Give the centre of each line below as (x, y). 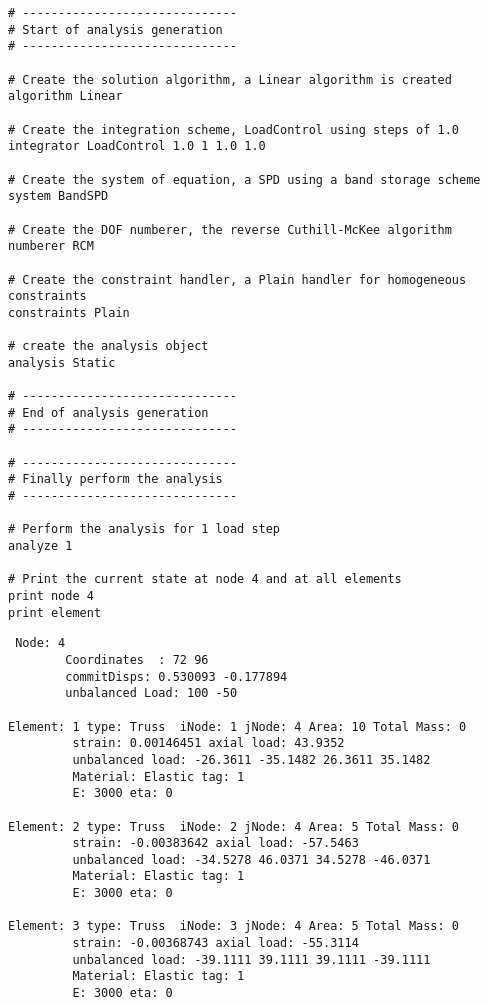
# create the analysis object (108, 346)
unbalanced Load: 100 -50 (151, 693)
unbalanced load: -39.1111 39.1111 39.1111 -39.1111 (251, 959)
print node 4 (51, 595)
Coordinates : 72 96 (137, 659)
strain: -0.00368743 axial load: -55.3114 (215, 943)
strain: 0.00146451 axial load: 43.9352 (208, 743)
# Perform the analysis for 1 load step (144, 529)
